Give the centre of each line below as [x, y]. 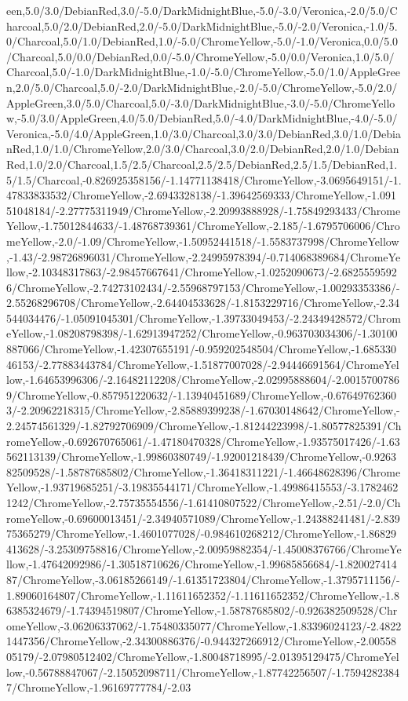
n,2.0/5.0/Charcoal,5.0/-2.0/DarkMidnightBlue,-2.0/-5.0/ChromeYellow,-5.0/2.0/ [202, 87]
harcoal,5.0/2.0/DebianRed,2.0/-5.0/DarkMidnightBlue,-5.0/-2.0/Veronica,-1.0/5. [202, 26]
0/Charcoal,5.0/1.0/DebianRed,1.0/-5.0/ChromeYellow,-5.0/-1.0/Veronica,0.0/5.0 [202, 41]
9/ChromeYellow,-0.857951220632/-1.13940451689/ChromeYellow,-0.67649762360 [202, 394]
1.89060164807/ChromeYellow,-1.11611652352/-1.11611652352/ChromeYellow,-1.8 [203, 595]
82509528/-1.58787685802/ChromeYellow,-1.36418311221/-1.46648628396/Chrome [204, 471]
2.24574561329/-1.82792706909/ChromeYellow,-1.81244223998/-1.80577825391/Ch [204, 426]
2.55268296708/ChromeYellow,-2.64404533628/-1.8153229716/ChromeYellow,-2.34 [203, 303]
